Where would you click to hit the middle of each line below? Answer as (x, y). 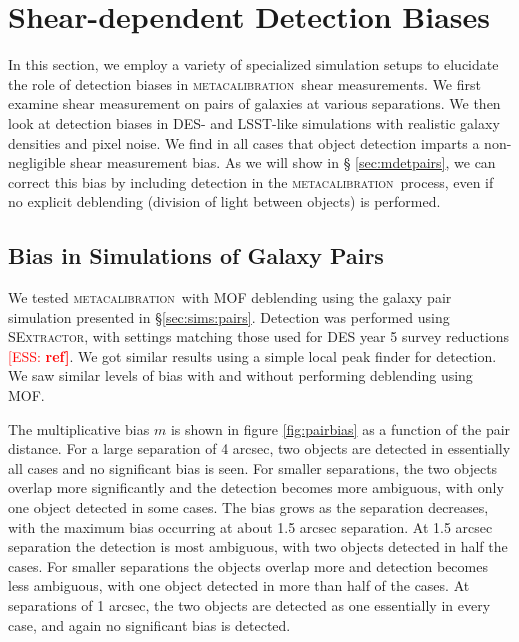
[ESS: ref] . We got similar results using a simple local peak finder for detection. (252, 355)
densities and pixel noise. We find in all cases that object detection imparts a (244, 142)
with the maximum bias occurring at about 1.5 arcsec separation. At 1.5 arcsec (250, 526)
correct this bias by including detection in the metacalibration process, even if (251, 181)
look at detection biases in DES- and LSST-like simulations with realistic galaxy (254, 122)
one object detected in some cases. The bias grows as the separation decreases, (248, 507)
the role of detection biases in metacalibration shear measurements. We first (244, 83)
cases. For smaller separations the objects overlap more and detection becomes (248, 565)
